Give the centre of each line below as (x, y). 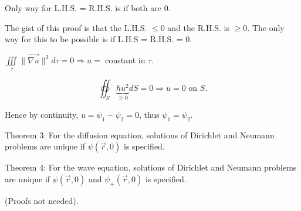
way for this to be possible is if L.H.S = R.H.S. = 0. (99, 39)
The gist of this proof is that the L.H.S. (76, 27)
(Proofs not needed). (42, 200)
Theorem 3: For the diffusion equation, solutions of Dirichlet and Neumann (140, 135)
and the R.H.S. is (199, 27)
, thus (149, 114)
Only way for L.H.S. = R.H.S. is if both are (83, 8)
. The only (266, 27)
